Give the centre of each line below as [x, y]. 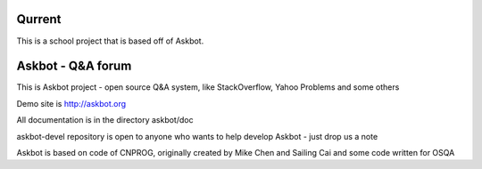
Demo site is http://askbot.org [71, 103]
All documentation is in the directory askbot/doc [105, 120]
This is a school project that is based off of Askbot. [110, 41]
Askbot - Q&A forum [74, 66]
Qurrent [39, 19]
